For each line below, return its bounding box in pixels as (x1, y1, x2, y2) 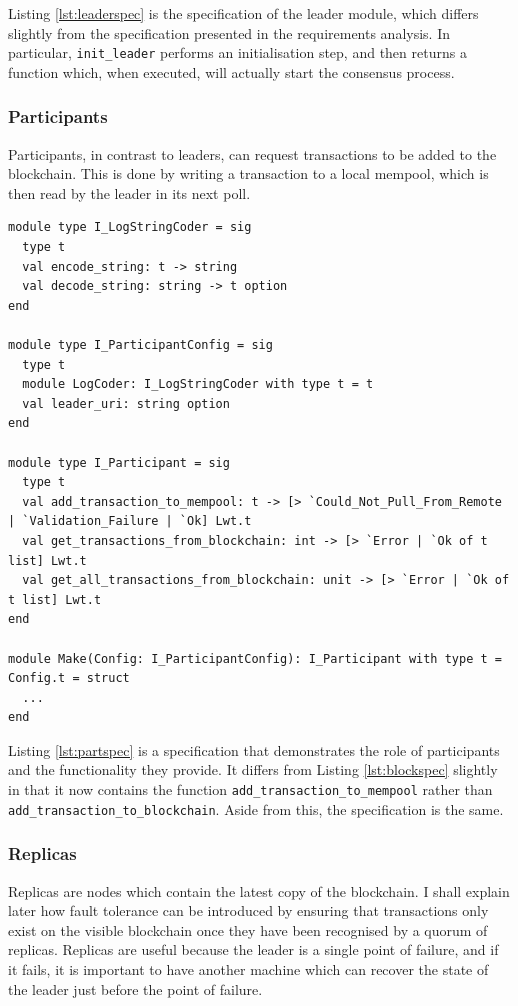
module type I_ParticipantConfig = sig (8, 338, 273, 352)
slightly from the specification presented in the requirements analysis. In (8, 22, 451, 43)
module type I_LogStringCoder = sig (8, 220, 252, 235)
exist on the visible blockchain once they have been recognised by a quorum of (8, 919, 488, 940)
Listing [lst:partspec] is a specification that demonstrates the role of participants (8, 739, 500, 760)
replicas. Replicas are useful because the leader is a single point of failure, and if (8, 939, 499, 960)
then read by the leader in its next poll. (8, 182, 251, 203)
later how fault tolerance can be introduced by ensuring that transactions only (8, 900, 489, 921)
